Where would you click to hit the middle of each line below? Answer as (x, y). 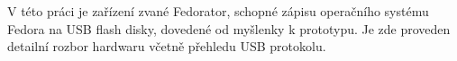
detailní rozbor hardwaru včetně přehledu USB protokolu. (167, 46)
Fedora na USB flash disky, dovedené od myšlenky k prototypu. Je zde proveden (229, 28)
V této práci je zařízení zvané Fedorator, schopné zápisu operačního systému (218, 11)
